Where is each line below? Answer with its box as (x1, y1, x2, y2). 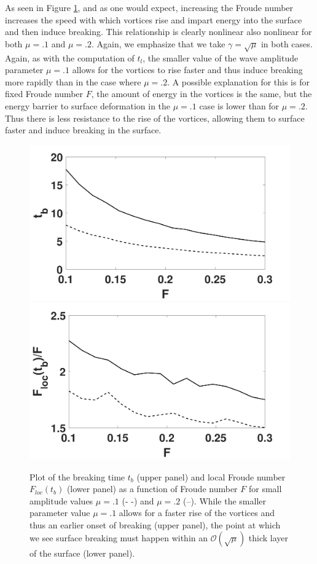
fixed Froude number (5, 87, 84, 100)
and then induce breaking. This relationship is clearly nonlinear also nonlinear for (5, 25, 312, 38)
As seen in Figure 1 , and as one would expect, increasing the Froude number (5, 1, 294, 14)
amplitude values (29, 494, 93, 507)
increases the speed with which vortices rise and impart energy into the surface (5, 13, 302, 26)
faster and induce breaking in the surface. (5, 123, 162, 136)
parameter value (29, 506, 90, 519)
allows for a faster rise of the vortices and (119, 506, 275, 519)
